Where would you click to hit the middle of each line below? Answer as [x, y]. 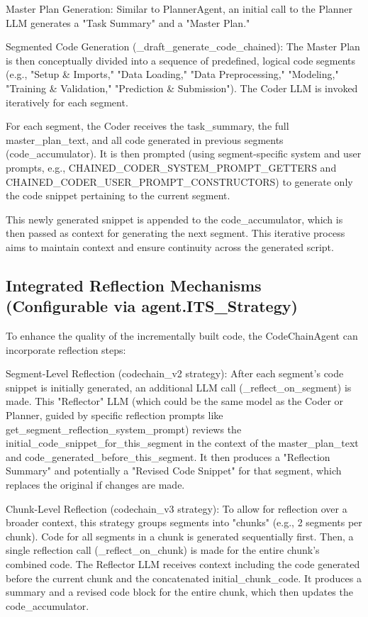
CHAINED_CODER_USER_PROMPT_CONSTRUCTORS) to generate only [179, 181]
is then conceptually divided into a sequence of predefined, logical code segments [181, 60]
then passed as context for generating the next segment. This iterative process [175, 233]
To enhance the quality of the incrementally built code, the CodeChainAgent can [182, 336]
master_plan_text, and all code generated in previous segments [145, 139]
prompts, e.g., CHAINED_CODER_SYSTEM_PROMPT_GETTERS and [171, 167]
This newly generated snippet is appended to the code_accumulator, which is [174, 219]
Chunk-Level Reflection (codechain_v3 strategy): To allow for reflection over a [177, 508]
